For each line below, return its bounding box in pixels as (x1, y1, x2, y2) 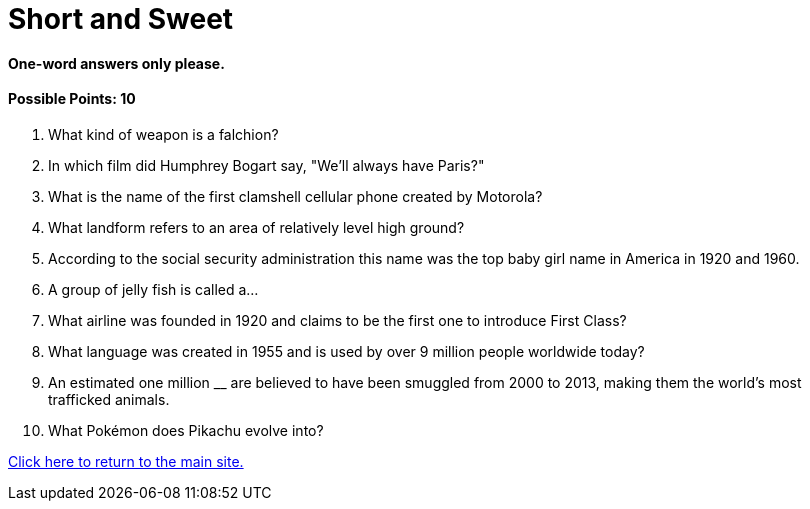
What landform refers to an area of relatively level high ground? (48, 218, 465, 236)
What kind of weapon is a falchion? (48, 125, 279, 143)
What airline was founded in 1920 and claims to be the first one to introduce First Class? (48, 311, 627, 329)
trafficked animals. (48, 390, 170, 408)
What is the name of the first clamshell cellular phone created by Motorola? (48, 187, 543, 205)
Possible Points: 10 (8, 90, 136, 108)
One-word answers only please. (8, 54, 225, 72)
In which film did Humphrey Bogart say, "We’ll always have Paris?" (48, 156, 485, 174)
